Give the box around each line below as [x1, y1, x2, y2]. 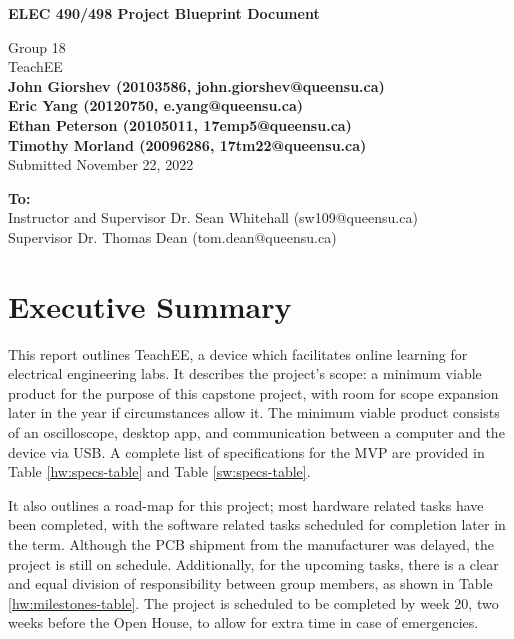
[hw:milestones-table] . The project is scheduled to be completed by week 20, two [8, 592, 499, 613]
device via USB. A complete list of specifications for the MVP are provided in [8, 441, 485, 462]
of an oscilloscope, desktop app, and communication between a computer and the [8, 422, 505, 443]
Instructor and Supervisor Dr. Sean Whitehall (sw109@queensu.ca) [8, 207, 418, 228]
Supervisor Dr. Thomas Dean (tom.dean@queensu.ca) [8, 226, 337, 247]
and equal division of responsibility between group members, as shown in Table [8, 573, 493, 594]
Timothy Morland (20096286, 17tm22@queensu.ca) [8, 134, 367, 155]
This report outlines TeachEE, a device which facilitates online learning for [8, 343, 468, 364]
